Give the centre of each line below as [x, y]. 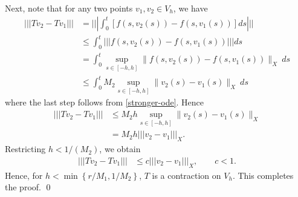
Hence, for [24, 175]
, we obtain [120, 149]
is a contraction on [186, 175]
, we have [190, 8]
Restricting [25, 149]
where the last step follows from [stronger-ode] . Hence [105, 102]
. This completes [263, 175]
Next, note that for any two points [69, 8]
